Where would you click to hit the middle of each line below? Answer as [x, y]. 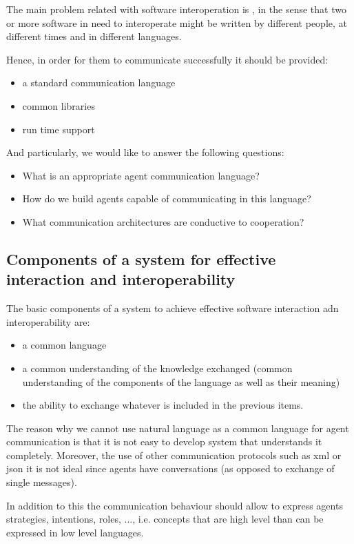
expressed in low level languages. [75, 532]
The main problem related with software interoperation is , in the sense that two [176, 9]
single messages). [42, 482]
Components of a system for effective [141, 259]
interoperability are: [48, 321]
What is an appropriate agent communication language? [141, 175]
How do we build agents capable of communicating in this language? [167, 198]
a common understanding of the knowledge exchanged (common [157, 368]
